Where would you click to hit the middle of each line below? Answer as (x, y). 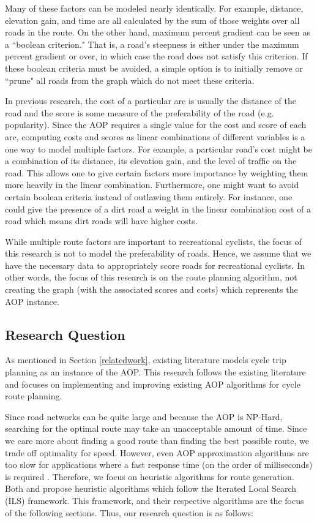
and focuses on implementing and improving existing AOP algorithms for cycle (153, 384)
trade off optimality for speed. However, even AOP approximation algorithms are (157, 452)
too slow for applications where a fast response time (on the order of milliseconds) (159, 465)
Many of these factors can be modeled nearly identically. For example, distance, (154, 8)
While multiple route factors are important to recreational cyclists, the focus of (153, 241)
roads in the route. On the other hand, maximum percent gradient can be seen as (158, 32)
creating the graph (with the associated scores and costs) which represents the (151, 289)
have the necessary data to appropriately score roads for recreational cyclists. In (155, 265)
